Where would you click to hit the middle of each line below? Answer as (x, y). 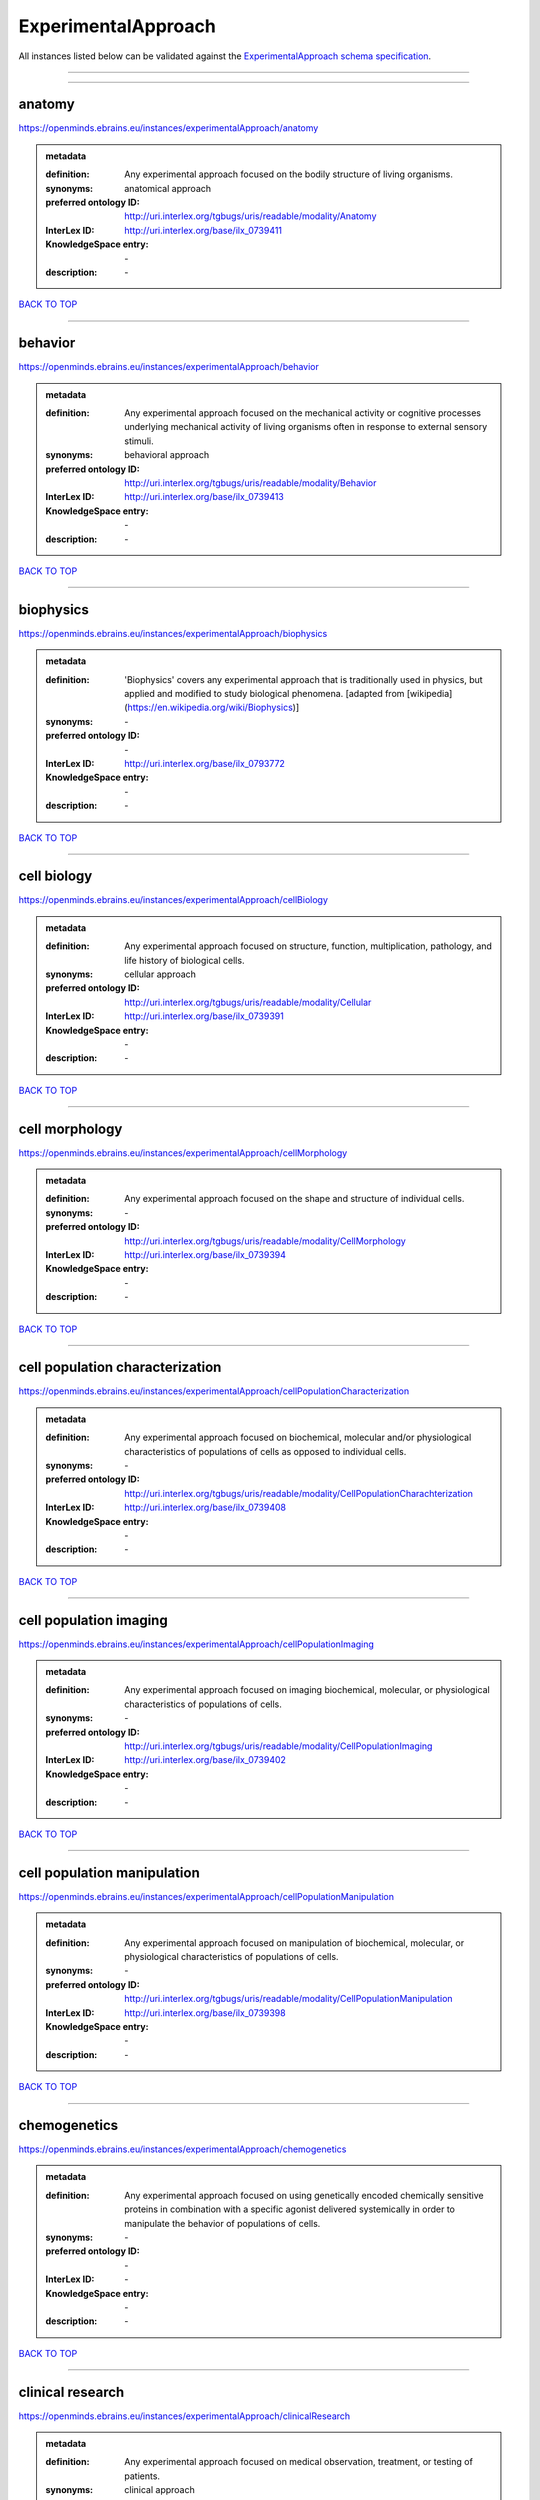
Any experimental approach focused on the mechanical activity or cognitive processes (303, 413)
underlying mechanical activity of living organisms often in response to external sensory (306, 427)
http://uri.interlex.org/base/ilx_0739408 (205, 1507)
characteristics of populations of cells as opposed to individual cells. (265, 1451)
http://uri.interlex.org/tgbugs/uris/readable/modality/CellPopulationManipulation (289, 1999)
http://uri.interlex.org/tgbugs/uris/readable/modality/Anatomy (250, 216)
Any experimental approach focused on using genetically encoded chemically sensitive (304, 2195)
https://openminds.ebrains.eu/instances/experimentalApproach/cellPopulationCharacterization (214, 1391)
